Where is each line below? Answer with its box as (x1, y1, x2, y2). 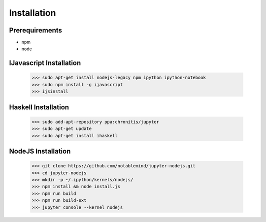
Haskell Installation (9, 103, 69, 111)
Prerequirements (9, 26, 63, 34)
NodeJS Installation (9, 147, 71, 156)
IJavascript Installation (9, 59, 81, 67)
